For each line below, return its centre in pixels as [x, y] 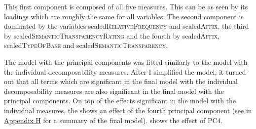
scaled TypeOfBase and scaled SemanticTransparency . [86, 45]
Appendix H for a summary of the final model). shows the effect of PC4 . [113, 120]
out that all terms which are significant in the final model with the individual [121, 81]
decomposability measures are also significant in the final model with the [114, 91]
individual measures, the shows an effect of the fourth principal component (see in [128, 110]
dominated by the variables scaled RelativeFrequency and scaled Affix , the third [127, 26]
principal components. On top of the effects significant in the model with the [120, 101]
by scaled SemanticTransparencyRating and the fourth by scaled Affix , [112, 35]
